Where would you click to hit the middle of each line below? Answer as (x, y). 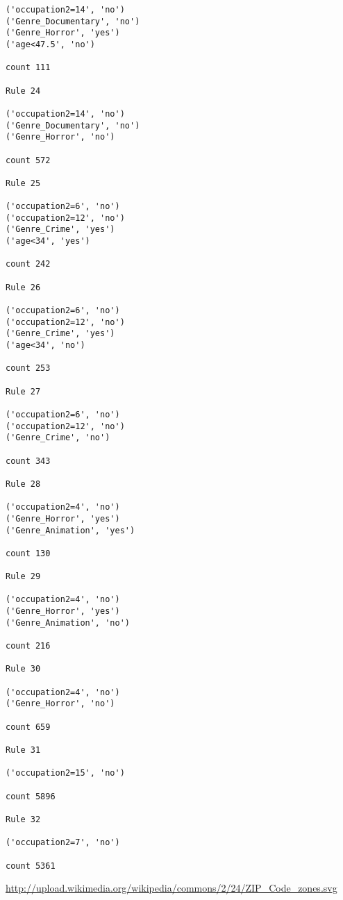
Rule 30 (23, 669)
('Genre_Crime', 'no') (58, 438)
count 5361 (31, 866)
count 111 (28, 68)
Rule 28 (23, 484)
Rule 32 (23, 819)
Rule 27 (23, 391)
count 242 (28, 264)
